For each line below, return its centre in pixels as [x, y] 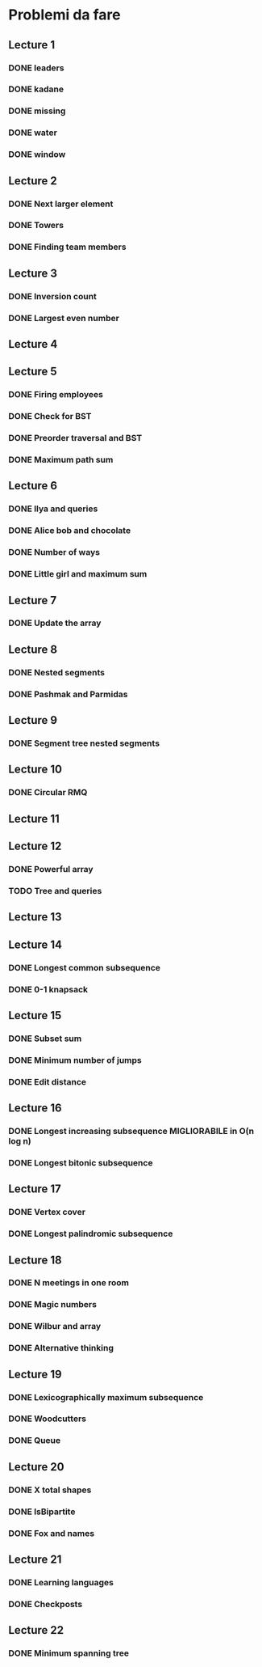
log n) [20, 1141]
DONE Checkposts [46, 1604]
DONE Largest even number [64, 318]
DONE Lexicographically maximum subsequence [106, 1397]
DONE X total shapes [50, 1490]
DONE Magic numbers [52, 1305]
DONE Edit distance [48, 1081]
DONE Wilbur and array [55, 1326]
